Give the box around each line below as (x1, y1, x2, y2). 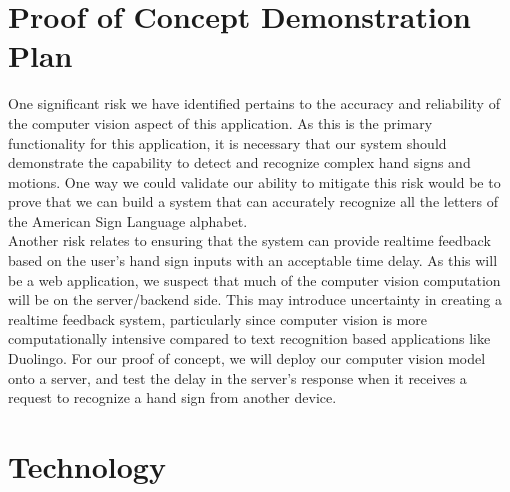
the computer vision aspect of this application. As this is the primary (8, 112, 433, 133)
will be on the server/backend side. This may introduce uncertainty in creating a (8, 289, 502, 310)
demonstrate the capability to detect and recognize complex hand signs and (8, 152, 471, 173)
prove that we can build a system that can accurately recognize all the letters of (8, 191, 498, 212)
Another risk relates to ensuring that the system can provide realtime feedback (8, 230, 491, 251)
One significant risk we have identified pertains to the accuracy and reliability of (8, 93, 500, 114)
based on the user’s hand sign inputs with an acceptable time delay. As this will (8, 250, 498, 271)
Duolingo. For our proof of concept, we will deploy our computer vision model (8, 348, 486, 369)
